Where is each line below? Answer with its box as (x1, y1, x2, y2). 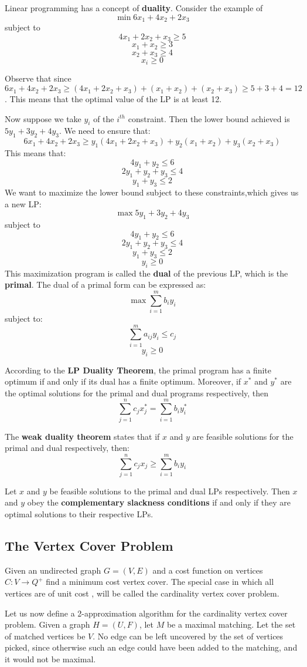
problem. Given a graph (5, 618, 90, 631)
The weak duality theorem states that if (5, 430, 160, 442)
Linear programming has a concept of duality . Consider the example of (5, 2, 263, 14)
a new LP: (5, 197, 42, 210)
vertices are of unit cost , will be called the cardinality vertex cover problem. (5, 587, 279, 599)
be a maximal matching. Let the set (166, 618, 296, 631)
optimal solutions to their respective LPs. (5, 508, 153, 520)
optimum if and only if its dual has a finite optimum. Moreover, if (5, 375, 241, 388)
